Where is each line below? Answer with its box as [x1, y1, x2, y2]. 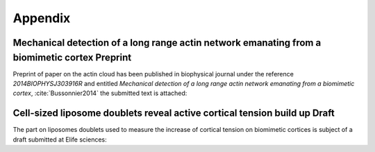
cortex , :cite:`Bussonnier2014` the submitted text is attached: [12, 89, 187, 97]
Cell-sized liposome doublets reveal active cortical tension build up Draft [12, 108, 335, 119]
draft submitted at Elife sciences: [12, 135, 107, 144]
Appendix [12, 10, 71, 26]
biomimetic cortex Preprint [12, 51, 132, 63]
